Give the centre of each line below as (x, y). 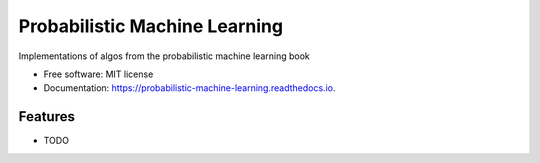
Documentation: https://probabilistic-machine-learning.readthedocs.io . (189, 88)
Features (46, 116)
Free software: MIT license (98, 74)
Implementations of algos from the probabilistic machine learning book (164, 56)
